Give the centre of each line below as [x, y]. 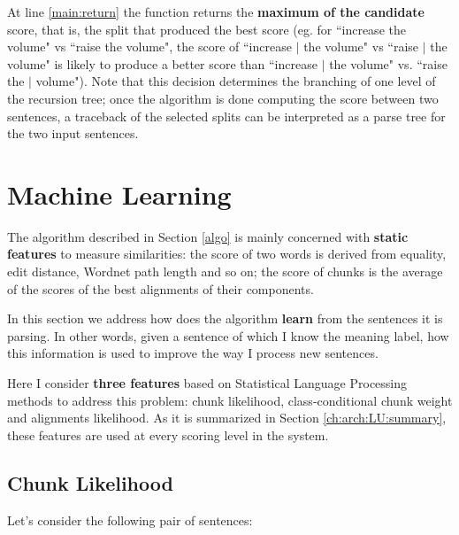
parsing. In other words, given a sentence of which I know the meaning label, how [228, 335]
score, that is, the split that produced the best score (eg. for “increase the [207, 29]
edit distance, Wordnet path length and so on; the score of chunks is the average [225, 271]
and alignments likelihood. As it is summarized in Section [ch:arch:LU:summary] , [227, 418]
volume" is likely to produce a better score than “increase [162, 63]
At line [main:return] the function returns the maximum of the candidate [216, 12]
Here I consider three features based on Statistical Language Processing [207, 383]
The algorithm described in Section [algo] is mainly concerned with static [208, 236]
